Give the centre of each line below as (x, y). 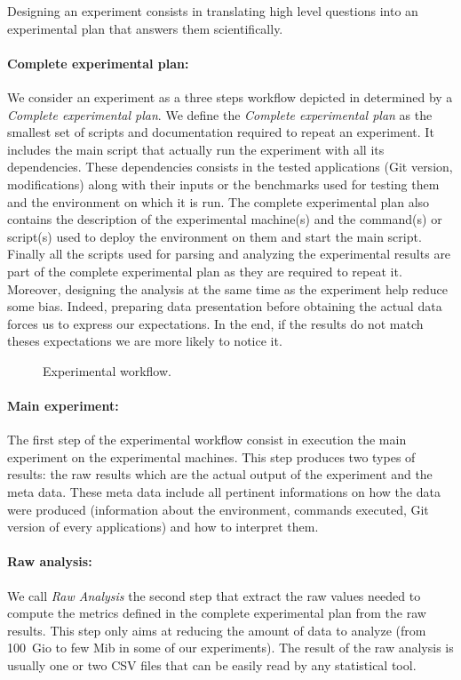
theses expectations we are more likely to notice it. (145, 341)
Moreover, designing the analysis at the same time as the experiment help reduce (227, 288)
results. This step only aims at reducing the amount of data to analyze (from (217, 630)
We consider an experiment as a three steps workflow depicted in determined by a (230, 96)
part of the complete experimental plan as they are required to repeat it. (205, 271)
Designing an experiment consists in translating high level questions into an (213, 11)
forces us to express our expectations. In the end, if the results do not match (215, 323)
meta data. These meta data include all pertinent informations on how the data (224, 492)
